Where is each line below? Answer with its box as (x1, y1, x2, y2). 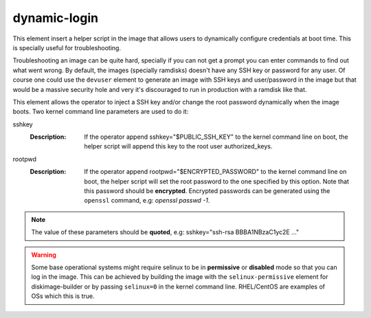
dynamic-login (12, 10, 99, 25)
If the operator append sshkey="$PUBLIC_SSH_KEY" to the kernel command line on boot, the (84, 133, 348, 141)
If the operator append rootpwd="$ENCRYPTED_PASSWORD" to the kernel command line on (84, 168, 347, 176)
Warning (31, 251, 56, 259)
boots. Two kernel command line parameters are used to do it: (12, 107, 189, 116)
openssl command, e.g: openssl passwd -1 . (84, 196, 210, 205)
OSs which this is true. (31, 292, 95, 300)
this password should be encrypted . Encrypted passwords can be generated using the (84, 187, 330, 195)
